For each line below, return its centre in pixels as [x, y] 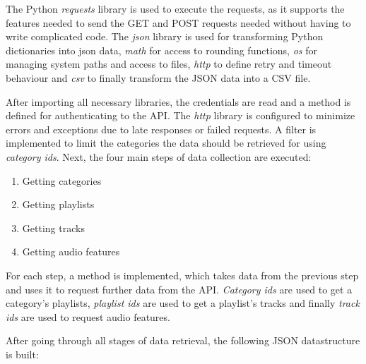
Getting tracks [53, 227]
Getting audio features [71, 251]
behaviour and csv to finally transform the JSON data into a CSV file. [158, 77]
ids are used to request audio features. [88, 316]
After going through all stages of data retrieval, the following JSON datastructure [183, 340]
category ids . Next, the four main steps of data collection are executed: [159, 156]
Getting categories [62, 180]
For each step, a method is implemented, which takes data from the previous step [182, 275]
